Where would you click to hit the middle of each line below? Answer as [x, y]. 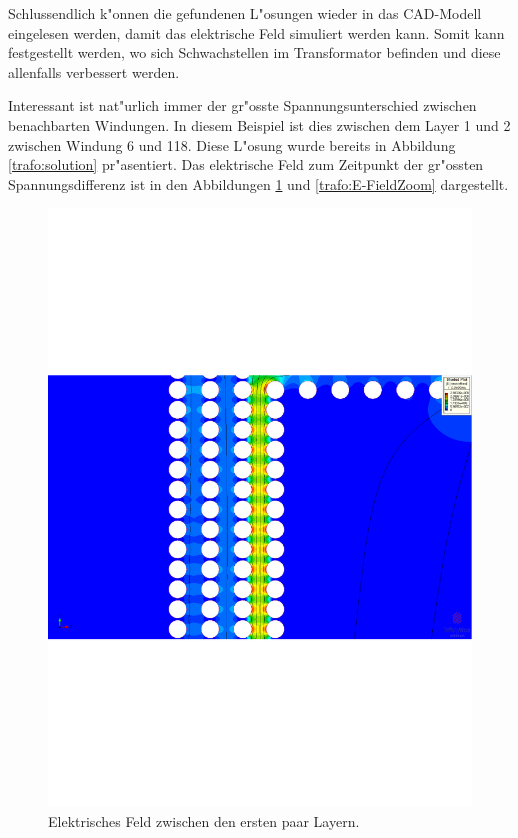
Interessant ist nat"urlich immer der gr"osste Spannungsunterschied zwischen [242, 105]
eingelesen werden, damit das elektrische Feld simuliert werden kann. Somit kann [256, 32]
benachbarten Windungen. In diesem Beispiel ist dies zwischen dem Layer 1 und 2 [259, 124]
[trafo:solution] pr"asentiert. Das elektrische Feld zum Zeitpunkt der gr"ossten [246, 164]
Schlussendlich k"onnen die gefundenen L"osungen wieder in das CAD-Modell [245, 13]
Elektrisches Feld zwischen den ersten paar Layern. [204, 821]
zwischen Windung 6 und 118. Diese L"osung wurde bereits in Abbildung [232, 144]
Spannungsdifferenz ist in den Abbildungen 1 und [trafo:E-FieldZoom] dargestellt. [258, 183]
